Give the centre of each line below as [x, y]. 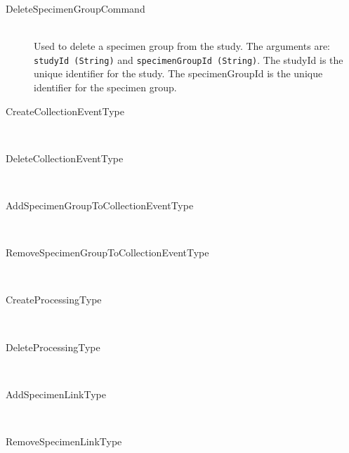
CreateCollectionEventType [65, 111]
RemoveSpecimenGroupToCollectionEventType [107, 252]
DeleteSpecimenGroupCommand [75, 8]
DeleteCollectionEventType [65, 158]
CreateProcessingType [54, 300]
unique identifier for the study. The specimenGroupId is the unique [178, 73]
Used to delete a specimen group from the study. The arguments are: [182, 46]
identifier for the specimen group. [105, 87]
